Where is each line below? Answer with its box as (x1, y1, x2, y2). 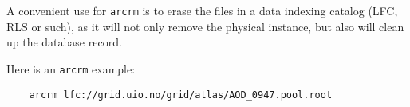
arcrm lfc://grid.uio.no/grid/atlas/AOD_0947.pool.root (29, 89, 333, 101)
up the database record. (6, 34, 122, 50)
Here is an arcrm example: (6, 60, 136, 77)
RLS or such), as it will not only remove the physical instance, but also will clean (6, 18, 404, 34)
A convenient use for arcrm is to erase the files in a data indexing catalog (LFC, (6, 2, 398, 18)
